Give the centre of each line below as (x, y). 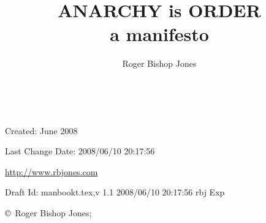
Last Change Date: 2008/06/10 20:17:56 (80, 151)
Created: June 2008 (41, 130)
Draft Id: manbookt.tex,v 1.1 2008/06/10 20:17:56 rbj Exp (115, 192)
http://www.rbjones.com (51, 171)
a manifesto (159, 34)
